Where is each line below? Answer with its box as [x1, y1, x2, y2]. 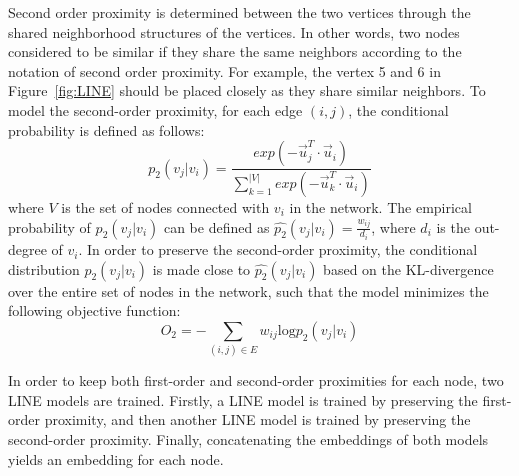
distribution [8, 258, 80, 279]
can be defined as [163, 216, 270, 237]
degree [8, 239, 47, 260]
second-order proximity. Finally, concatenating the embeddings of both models [8, 428, 489, 449]
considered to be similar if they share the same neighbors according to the [8, 41, 462, 62]
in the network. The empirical [289, 197, 472, 218]
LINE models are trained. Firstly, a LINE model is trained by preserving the [8, 389, 478, 410]
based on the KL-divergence [323, 258, 494, 279]
